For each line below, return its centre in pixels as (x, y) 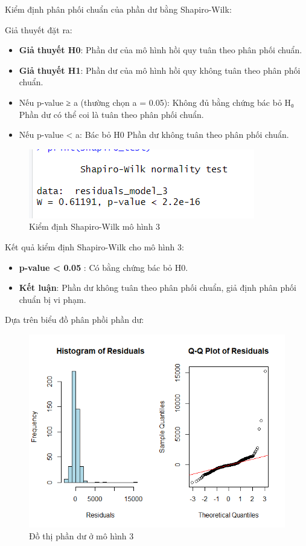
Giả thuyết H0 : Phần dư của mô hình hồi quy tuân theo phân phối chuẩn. (161, 50)
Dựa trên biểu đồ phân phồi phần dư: (75, 320)
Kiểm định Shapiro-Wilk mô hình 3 (95, 226)
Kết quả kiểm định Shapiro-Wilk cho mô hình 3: (94, 246)
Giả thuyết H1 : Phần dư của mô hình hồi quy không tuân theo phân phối (160, 70)
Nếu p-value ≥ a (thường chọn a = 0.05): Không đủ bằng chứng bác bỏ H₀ (156, 102)
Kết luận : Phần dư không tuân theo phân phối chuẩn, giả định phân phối (158, 288)
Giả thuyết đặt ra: (39, 29)
